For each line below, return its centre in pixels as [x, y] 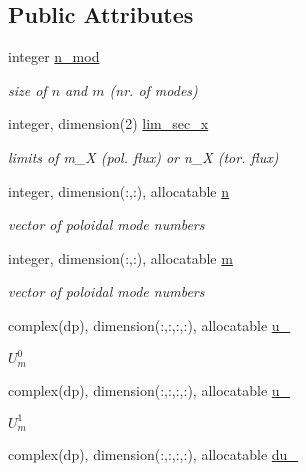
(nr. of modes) [153, 89]
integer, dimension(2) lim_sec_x [108, 123]
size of [27, 89]
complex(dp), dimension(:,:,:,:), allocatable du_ [153, 454]
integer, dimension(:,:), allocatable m [120, 257]
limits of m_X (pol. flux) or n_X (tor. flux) [143, 156]
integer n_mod [54, 56]
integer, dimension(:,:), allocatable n [119, 190]
